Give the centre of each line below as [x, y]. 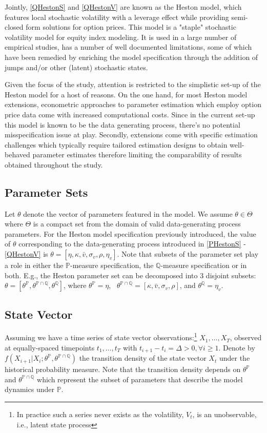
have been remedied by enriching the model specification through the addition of [131, 57]
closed [14, 27]
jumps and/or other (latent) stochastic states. [76, 67]
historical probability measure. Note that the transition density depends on [123, 369]
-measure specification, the [112, 265]
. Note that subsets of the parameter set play [188, 254]
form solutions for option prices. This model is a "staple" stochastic [131, 27]
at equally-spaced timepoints [50, 347]
